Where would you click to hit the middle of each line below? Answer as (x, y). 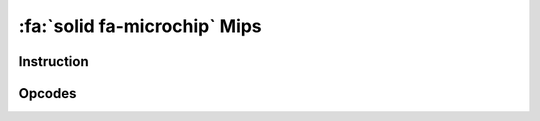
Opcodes (47, 93)
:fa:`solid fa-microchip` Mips (140, 26)
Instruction (53, 61)
